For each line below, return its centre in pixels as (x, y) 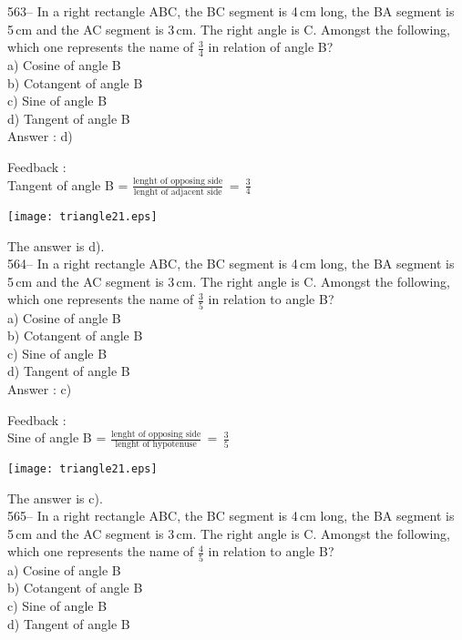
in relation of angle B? (271, 47)
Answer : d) (40, 136)
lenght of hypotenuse (156, 445)
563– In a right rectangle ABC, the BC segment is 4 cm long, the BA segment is (231, 11)
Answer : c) (40, 389)
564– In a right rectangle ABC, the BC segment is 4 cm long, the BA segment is (231, 264)
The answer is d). (56, 245)
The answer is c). (55, 498)
